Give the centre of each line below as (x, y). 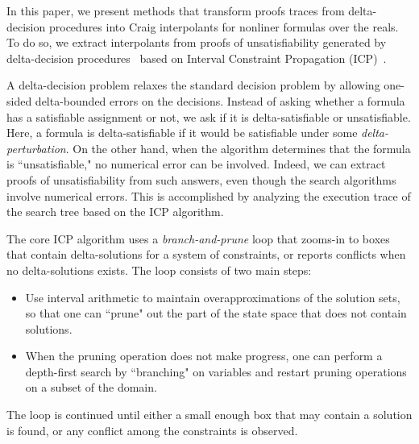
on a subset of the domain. (91, 387)
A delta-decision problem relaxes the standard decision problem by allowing (193, 85)
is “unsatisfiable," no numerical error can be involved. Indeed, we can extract (196, 164)
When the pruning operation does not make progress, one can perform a (204, 356)
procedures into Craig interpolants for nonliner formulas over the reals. (224, 26)
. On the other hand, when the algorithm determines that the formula (238, 148)
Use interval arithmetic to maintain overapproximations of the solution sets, (213, 297)
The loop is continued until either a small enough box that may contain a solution (209, 415)
